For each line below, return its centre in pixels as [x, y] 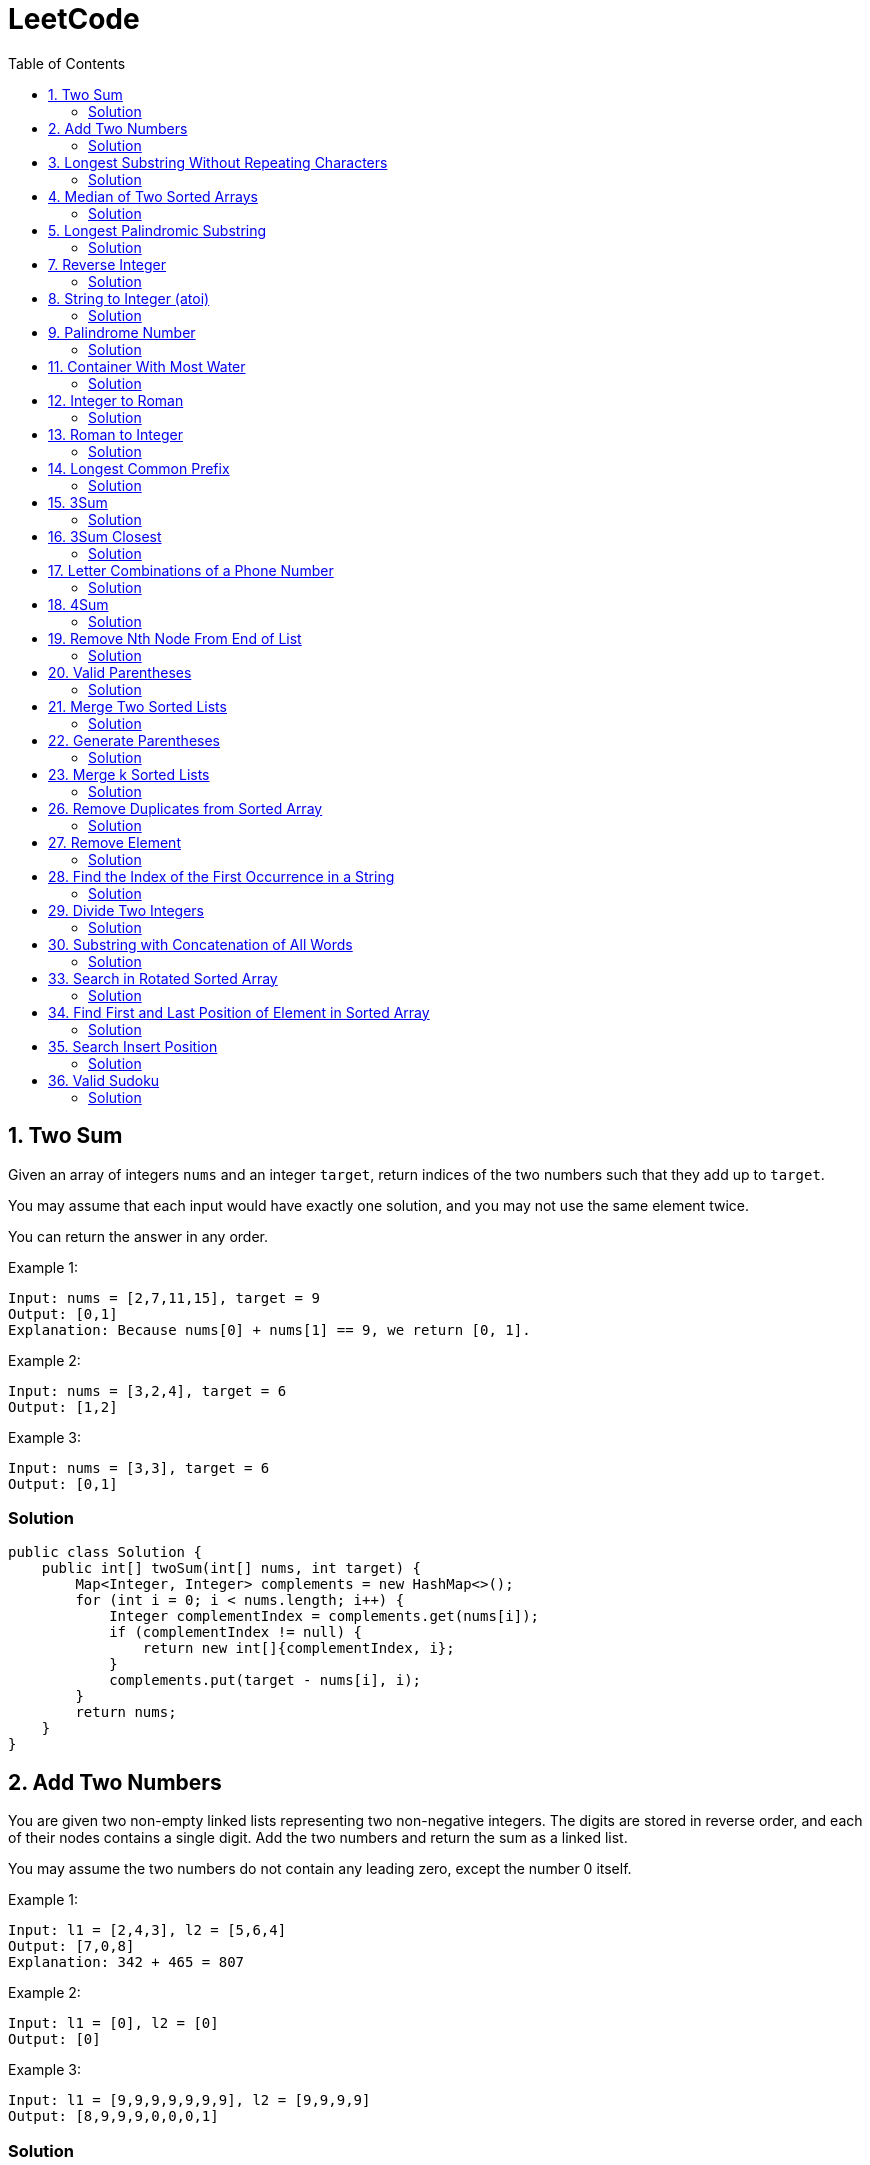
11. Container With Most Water [147, 366]
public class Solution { [105, 1552]
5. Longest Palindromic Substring [157, 230]
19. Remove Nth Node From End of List [175, 638]
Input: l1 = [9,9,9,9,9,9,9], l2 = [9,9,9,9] [189, 2100]
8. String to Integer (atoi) [129, 298]
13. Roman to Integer [115, 434]
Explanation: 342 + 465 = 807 [126, 1962]
